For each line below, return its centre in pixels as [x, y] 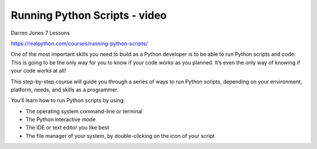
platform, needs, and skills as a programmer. [65, 89]
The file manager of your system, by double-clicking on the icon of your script [120, 136]
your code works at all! [38, 71]
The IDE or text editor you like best [68, 128]
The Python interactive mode [61, 120]
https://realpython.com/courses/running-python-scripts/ [79, 43]
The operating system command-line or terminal [84, 111]
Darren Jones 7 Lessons [40, 33]
